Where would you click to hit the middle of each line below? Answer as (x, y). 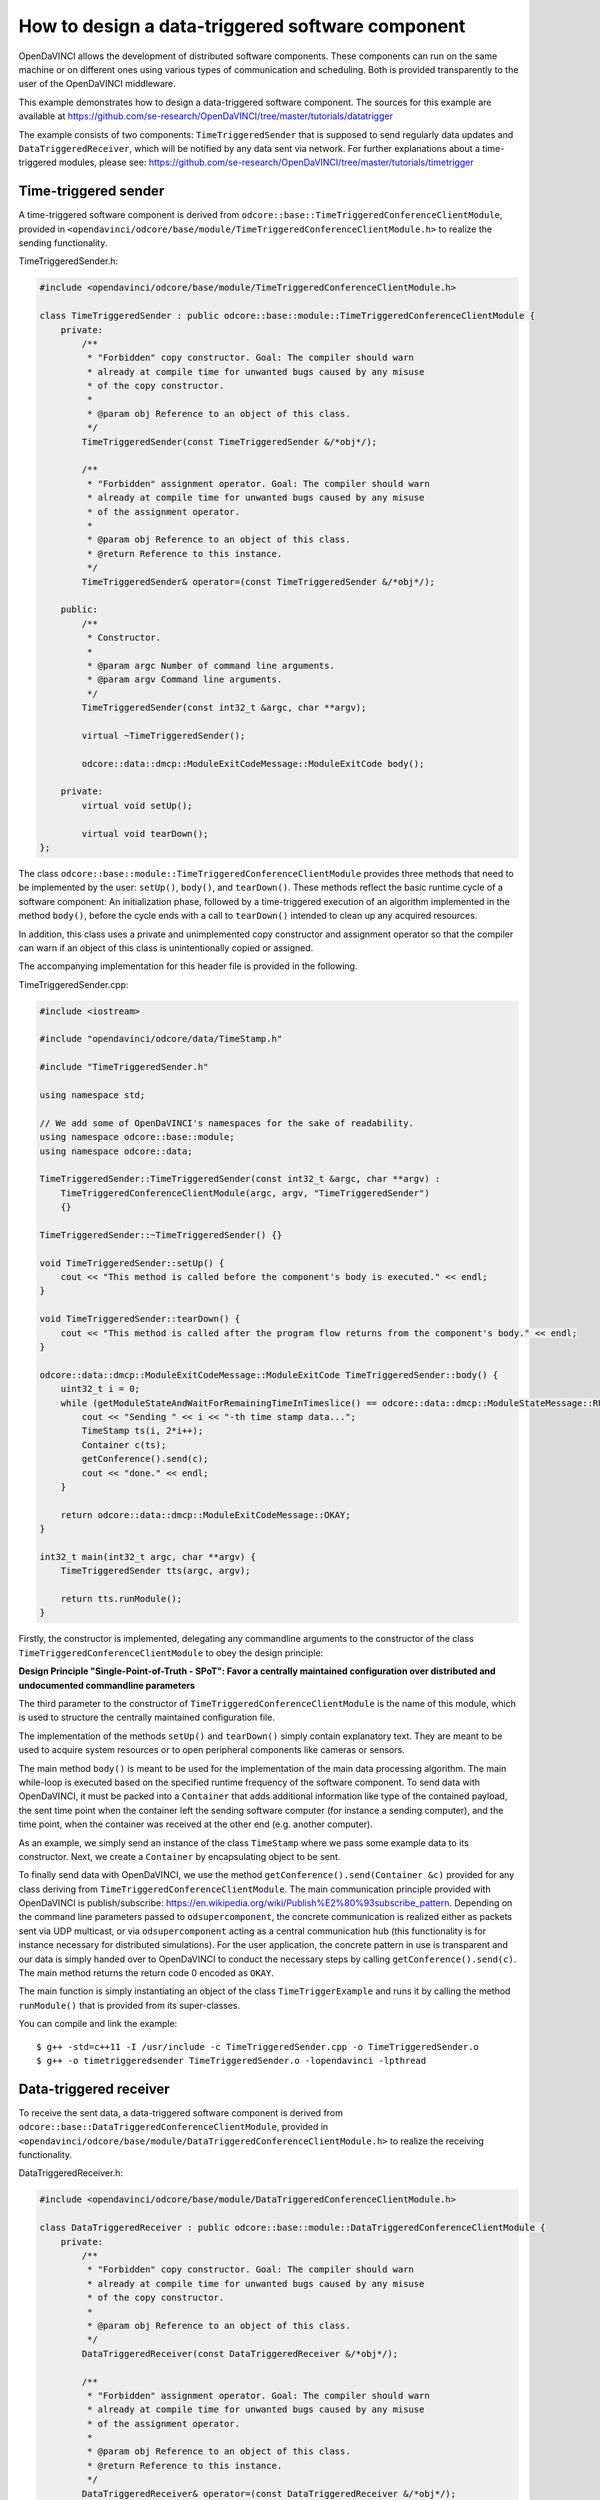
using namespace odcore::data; (116, 1151)
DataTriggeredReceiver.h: (71, 2173)
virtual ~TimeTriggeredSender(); (163, 735)
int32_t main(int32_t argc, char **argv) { (148, 1556)
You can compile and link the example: (98, 2024)
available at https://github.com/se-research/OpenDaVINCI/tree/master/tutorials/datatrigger (206, 116)
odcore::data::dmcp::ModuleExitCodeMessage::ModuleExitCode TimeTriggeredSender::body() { (269, 1374)
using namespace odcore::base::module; (137, 1137)
